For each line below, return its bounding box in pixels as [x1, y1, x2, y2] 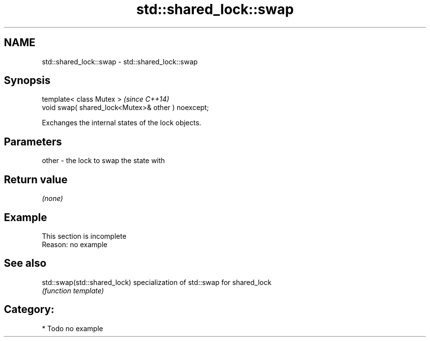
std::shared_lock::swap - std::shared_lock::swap [42, 57, 198, 66]
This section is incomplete [42, 231, 127, 240]
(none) [42, 194, 63, 203]
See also [4, 257, 47, 270]
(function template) [42, 286, 104, 295]
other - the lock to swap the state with [42, 156, 165, 165]
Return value [4, 173, 68, 186]
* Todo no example [42, 324, 103, 333]
